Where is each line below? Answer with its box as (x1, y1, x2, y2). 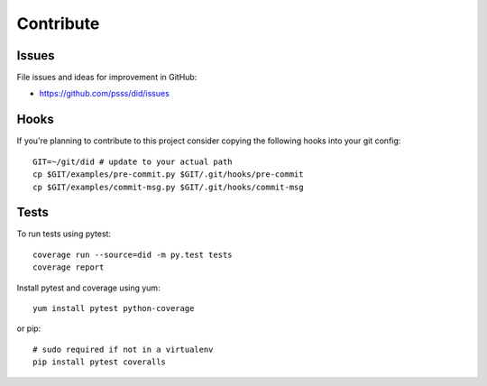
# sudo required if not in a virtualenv (32, 344, 214, 354)
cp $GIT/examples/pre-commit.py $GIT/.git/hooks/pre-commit (32, 170, 304, 179)
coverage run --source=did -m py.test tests (32, 249, 234, 260)
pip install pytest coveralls (32, 357, 167, 367)
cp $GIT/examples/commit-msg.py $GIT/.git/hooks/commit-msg (32, 181, 304, 192)
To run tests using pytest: (16, 228, 112, 239)
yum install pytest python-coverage (32, 303, 195, 313)
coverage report (32, 262, 105, 272)
